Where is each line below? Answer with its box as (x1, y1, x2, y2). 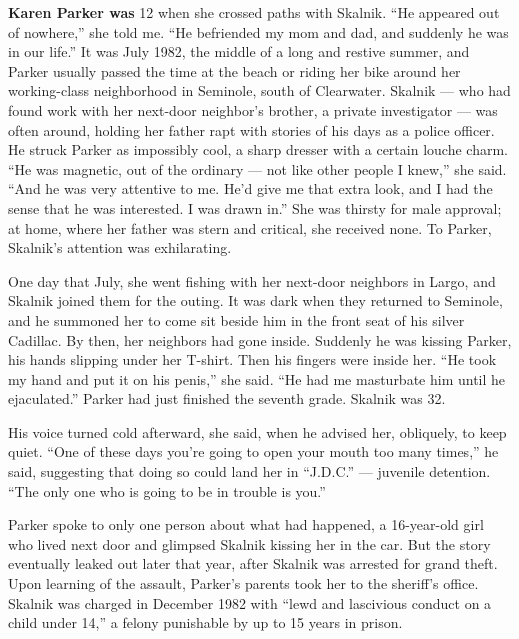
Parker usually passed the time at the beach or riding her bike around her (8, 60, 461, 81)
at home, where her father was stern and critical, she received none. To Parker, (8, 217, 492, 238)
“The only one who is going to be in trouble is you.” (8, 480, 326, 501)
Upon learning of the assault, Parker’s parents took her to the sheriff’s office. (8, 573, 479, 594)
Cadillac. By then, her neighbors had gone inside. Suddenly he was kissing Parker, (8, 329, 512, 350)
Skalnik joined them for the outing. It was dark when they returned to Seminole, (8, 290, 503, 311)
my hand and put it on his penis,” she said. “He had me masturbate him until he (8, 368, 506, 389)
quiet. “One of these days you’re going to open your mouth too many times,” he (8, 441, 499, 462)
